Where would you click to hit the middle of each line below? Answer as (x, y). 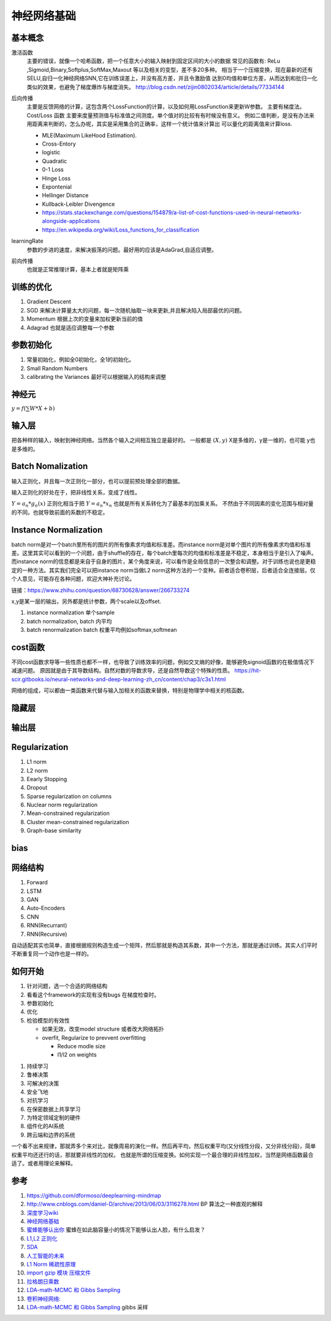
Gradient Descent (49, 302)
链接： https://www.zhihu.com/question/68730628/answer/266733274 (101, 590)
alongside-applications (71, 221)
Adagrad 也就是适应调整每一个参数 (70, 327)
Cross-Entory (59, 144)
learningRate (27, 241)
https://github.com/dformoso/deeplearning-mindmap (94, 1195)
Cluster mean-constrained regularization (78, 822)
